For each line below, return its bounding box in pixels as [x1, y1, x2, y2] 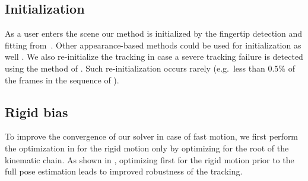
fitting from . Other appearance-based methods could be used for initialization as [5, 38, 301, 51]
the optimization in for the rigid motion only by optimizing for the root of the [5, 141, 289, 154]
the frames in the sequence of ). [5, 73, 119, 86]
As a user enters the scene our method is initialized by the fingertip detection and [5, 27, 303, 40]
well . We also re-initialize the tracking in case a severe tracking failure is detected [5, 50, 303, 63]
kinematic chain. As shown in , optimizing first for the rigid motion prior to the [5, 153, 294, 166]
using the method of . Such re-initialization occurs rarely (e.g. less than [5, 62, 265, 74]
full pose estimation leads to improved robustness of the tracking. [5, 165, 243, 177]
